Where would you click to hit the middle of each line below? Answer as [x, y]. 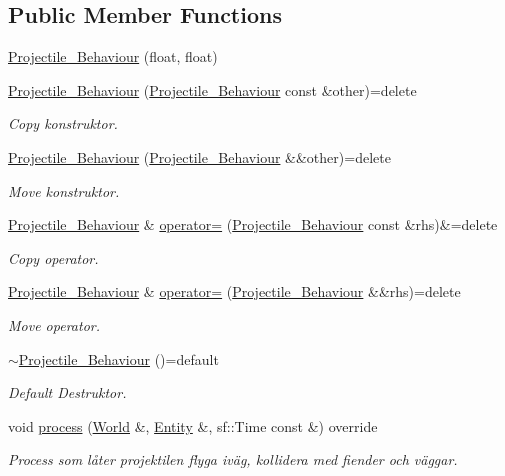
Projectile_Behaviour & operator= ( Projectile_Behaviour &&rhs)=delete [234, 291]
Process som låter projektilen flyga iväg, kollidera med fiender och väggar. [233, 459]
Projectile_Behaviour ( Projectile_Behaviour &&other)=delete [199, 156]
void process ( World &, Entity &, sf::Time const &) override [193, 425]
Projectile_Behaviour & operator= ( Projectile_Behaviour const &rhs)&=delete [253, 224]
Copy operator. [53, 257]
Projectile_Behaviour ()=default [118, 358]
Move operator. [54, 324]
